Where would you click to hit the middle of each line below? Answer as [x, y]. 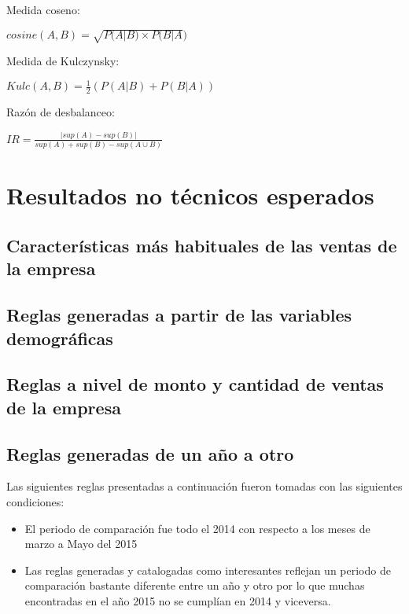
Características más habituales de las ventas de [202, 246]
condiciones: [35, 501]
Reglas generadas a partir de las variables [179, 315]
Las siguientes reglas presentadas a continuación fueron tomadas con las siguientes [204, 486]
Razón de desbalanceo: [61, 112]
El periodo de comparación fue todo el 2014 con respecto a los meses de [197, 528]
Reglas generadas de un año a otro [150, 453]
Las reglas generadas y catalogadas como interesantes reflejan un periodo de [208, 570]
